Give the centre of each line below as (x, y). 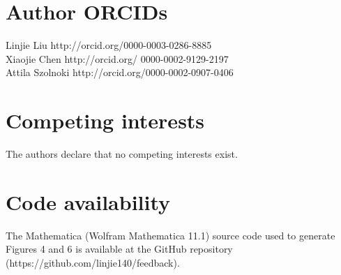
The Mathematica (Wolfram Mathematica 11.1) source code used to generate (170, 235)
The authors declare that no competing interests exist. (122, 154)
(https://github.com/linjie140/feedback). (93, 262)
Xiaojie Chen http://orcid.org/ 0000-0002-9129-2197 (117, 58)
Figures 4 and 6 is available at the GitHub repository (119, 249)
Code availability (88, 201)
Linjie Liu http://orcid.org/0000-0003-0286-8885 (109, 45)
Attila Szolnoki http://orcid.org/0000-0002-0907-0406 (120, 72)
